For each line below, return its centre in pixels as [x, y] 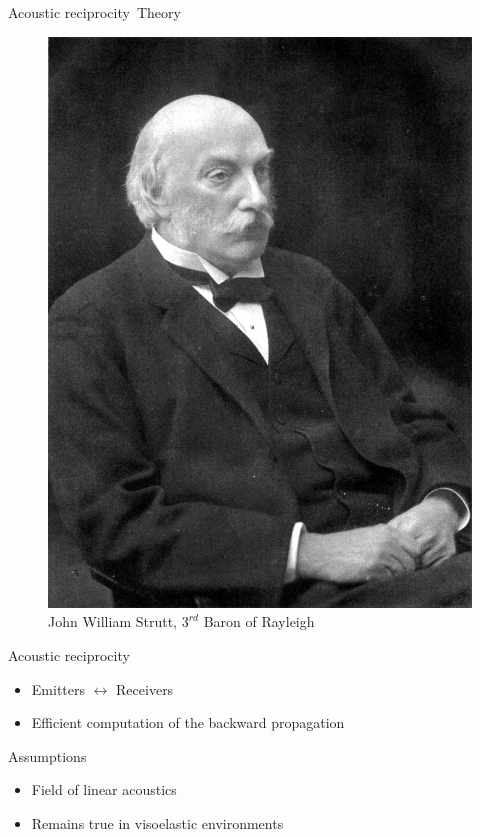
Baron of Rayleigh [259, 621]
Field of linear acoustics [104, 789]
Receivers [145, 688]
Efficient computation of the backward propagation [188, 722]
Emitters [58, 688]
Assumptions [47, 755]
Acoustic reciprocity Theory [94, 12]
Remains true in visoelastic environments [157, 823]
